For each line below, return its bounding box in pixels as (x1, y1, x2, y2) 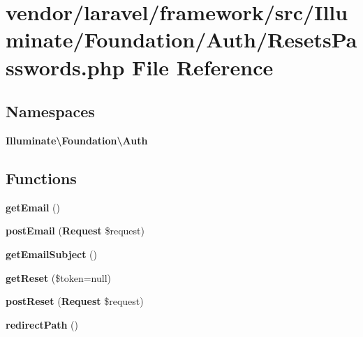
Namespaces (6, 100, 95, 122)
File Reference (132, 52, 274, 81)
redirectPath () (6, 317, 79, 331)
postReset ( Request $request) (6, 294, 144, 308)
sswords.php (6, 52, 125, 81)
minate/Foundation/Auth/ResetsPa (6, 25, 357, 54)
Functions (6, 167, 77, 188)
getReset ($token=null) (6, 270, 111, 285)
